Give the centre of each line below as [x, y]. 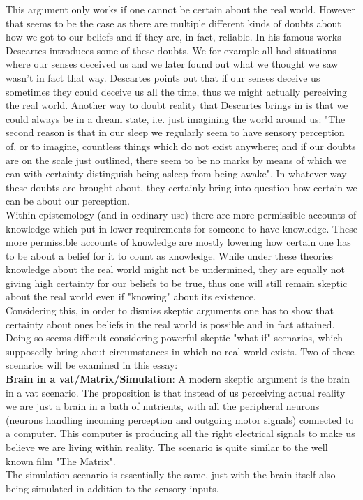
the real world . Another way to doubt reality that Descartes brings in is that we [177, 105]
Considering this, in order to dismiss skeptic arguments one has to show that [170, 310]
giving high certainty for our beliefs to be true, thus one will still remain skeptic [177, 282]
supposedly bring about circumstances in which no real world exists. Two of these [180, 351]
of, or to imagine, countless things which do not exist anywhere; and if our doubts [181, 146]
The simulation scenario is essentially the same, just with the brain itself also [171, 475]
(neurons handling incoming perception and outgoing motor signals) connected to [180, 419]
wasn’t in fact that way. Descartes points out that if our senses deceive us [163, 77]
